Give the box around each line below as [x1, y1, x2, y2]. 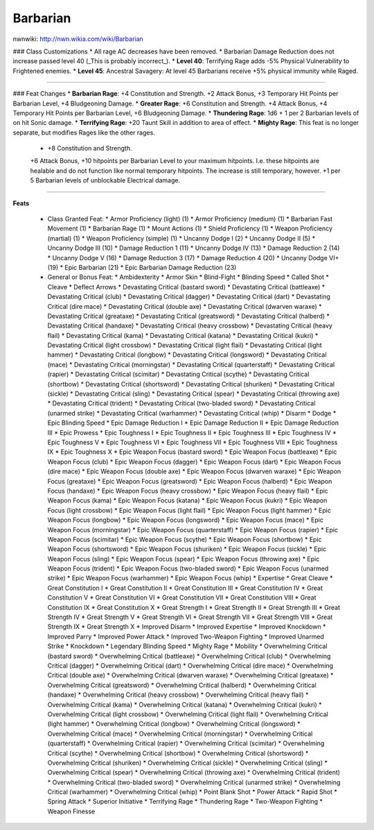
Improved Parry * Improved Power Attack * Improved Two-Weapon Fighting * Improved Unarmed [47, 632, 325, 641]
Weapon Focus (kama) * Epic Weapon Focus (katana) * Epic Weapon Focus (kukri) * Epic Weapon [47, 496, 328, 505]
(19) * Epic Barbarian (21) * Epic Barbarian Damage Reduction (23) [47, 263, 237, 271]
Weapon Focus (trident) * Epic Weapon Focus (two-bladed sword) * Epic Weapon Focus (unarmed [47, 564, 329, 573]
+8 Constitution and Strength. [47, 144, 132, 153]
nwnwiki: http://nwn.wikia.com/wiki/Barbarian [12, 35, 143, 43]
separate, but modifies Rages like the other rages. [12, 128, 155, 137]
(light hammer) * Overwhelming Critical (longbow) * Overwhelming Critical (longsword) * [47, 720, 301, 728]
